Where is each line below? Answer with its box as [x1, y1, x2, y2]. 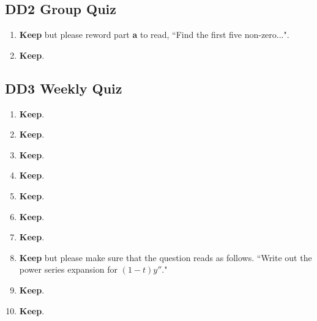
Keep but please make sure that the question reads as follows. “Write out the [19, 251, 312, 264]
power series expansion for [19, 263, 117, 276]
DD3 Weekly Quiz [5, 78, 122, 97]
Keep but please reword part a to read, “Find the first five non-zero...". [19, 28, 289, 41]
